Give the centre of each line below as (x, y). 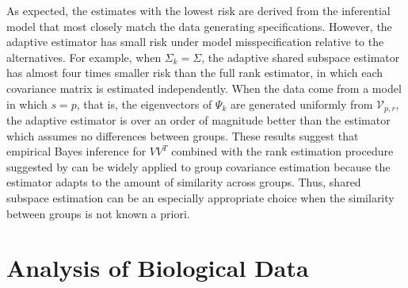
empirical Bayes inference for (76, 151)
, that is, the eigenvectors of (144, 104)
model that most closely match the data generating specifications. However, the (199, 26)
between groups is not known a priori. (98, 213)
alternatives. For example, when (84, 57)
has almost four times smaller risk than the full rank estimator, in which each (195, 73)
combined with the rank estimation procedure (282, 151)
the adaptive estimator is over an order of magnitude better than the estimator (198, 120)
